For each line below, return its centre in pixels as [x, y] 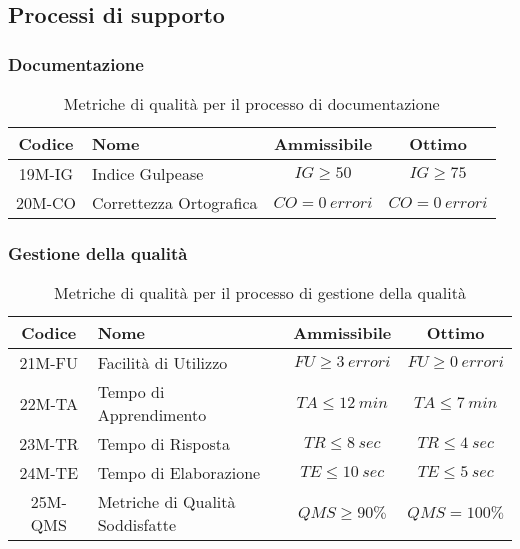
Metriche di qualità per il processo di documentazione [251, 103]
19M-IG [46, 173]
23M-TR [49, 444]
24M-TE [49, 473]
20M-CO [46, 202]
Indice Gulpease [148, 173]
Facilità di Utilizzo [162, 363]
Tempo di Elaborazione [179, 473]
